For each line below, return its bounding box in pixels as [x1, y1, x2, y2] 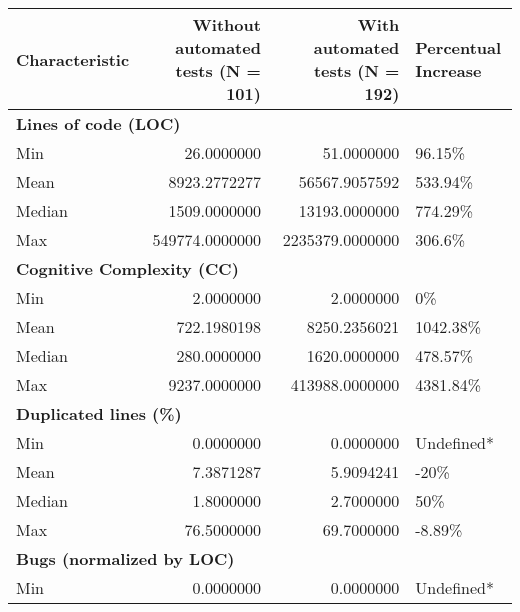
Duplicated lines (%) [16, 402, 182, 425]
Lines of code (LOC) [16, 112, 181, 135]
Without [192, 13, 261, 36]
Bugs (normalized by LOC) [16, 547, 235, 570]
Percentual [415, 36, 502, 59]
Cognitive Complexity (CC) [16, 257, 239, 280]
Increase [415, 59, 482, 82]
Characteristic [16, 47, 130, 71]
